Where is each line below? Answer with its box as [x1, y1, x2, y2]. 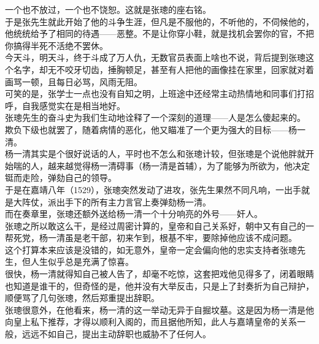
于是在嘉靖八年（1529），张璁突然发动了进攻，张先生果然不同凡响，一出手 [5, 183, 301, 196]
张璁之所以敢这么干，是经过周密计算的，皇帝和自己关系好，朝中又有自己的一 [5, 219, 314, 232]
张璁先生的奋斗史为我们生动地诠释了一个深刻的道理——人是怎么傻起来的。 [5, 111, 306, 124]
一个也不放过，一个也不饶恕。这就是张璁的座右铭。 [5, 3, 211, 15]
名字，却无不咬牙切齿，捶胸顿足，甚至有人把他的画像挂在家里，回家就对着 [13, 63, 314, 75]
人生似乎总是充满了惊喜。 [30, 255, 134, 268]
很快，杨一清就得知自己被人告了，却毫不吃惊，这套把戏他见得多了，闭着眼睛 [5, 267, 314, 280]
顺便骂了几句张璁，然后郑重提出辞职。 [5, 291, 159, 304]
